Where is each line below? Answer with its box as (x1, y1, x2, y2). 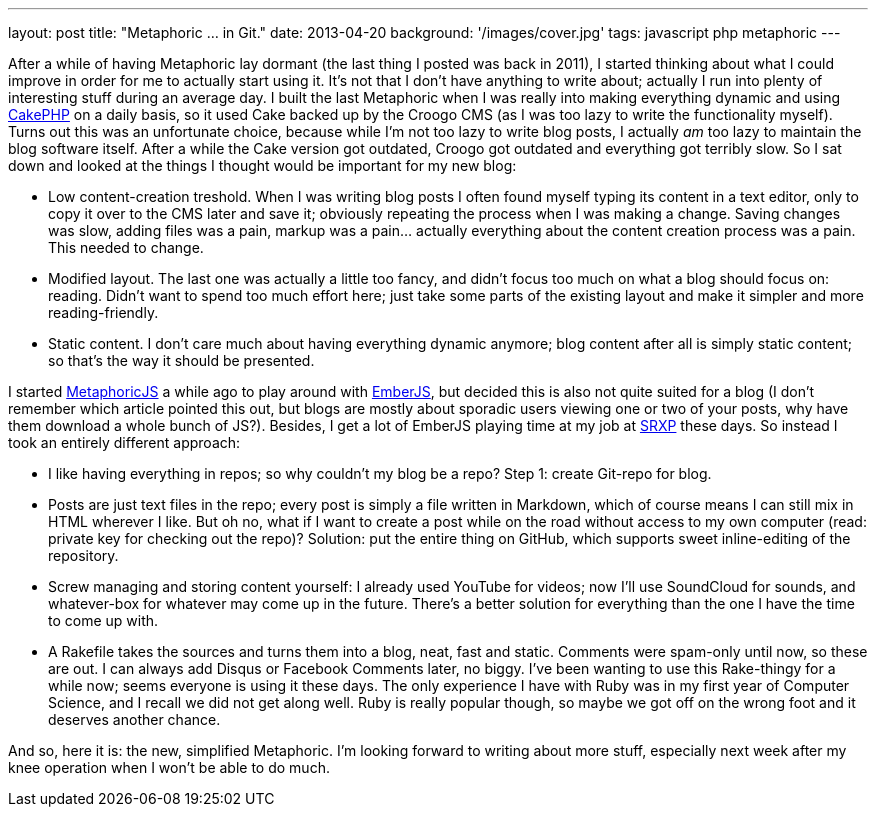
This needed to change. (48, 239, 204, 256)
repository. (48, 547, 119, 564)
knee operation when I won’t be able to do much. (8, 759, 330, 776)
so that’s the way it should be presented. (48, 352, 315, 369)
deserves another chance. (48, 711, 221, 728)
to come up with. (48, 612, 159, 629)
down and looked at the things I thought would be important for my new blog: (8, 157, 517, 174)
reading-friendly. (48, 304, 159, 321)
